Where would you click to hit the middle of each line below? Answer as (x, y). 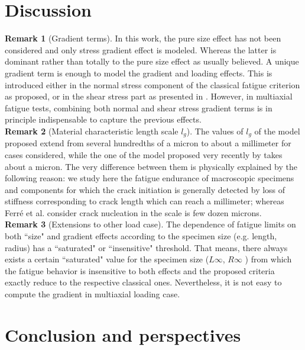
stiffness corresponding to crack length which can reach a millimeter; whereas (145, 201)
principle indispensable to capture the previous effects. (103, 119)
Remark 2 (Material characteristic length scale (92, 131)
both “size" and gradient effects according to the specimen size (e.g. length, (141, 236)
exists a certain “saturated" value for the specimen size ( (107, 259)
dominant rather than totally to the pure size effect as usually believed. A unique (152, 61)
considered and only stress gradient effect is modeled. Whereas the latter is (141, 49)
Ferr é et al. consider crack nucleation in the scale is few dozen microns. (133, 212)
